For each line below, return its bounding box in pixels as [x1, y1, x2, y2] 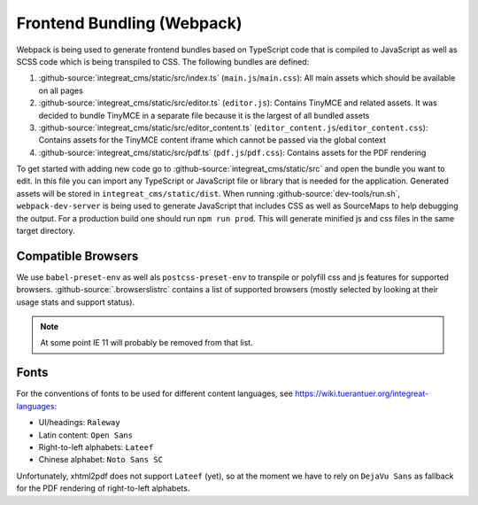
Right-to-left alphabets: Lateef [38, 441, 154, 452]
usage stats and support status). [16, 297, 135, 307]
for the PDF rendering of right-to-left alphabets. [16, 483, 190, 493]
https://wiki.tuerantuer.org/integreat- [295, 388, 429, 399]
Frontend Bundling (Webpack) [16, 13, 243, 33]
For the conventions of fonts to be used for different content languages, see [16, 388, 294, 399]
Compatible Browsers [16, 248, 139, 263]
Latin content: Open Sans [38, 430, 133, 440]
